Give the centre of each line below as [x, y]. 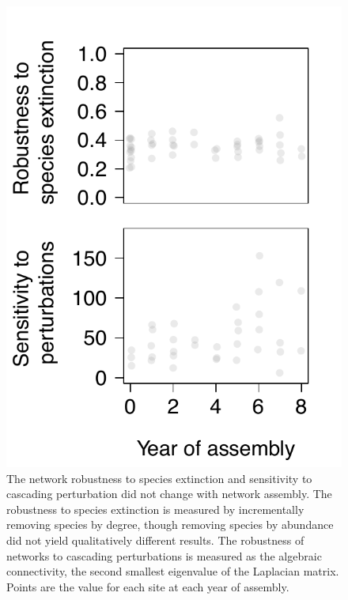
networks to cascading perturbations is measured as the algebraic [164, 555]
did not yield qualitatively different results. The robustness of [155, 540]
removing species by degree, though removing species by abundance [170, 525]
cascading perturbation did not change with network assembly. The [169, 494]
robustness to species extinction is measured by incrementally [155, 509]
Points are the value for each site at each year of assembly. [148, 586]
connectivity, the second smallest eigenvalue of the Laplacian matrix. [173, 571]
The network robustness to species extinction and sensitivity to [159, 478]
